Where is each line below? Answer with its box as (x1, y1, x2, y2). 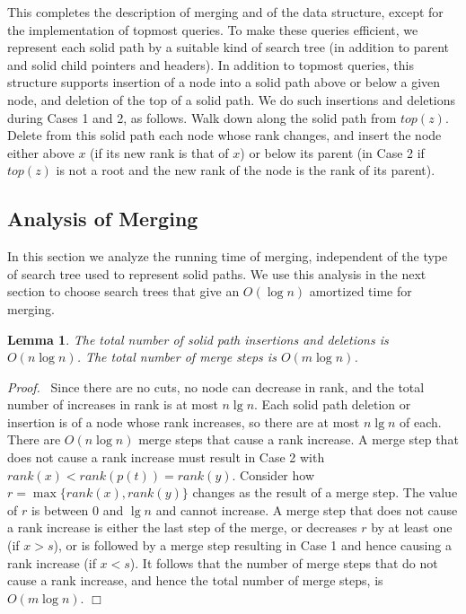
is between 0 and (31, 500, 124, 519)
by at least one (371, 518, 453, 537)
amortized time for (309, 282, 412, 301)
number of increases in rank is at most (7, 395, 218, 414)
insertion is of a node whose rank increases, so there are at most (7, 412, 360, 431)
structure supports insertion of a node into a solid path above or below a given (7, 73, 441, 92)
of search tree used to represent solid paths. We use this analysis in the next (7, 264, 426, 283)
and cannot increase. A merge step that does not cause (155, 500, 458, 519)
